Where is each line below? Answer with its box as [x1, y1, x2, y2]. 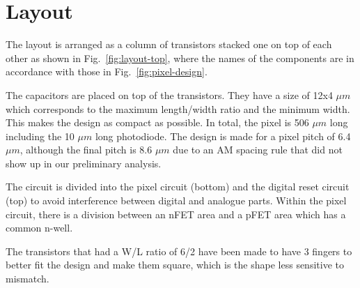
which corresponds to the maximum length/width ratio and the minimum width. [6, 101, 350, 116]
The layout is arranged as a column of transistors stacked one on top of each [6, 37, 332, 52]
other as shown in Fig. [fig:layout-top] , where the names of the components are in [6, 50, 354, 65]
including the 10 [6, 128, 75, 143]
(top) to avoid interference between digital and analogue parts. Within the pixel [6, 193, 347, 208]
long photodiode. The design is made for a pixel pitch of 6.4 [95, 128, 351, 143]
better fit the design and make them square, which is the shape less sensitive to [6, 257, 344, 272]
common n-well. [6, 220, 73, 235]
